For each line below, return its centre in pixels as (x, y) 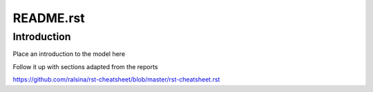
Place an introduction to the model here (69, 54)
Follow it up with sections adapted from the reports (85, 66)
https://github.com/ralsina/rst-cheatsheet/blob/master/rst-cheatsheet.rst (116, 80)
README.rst (49, 18)
